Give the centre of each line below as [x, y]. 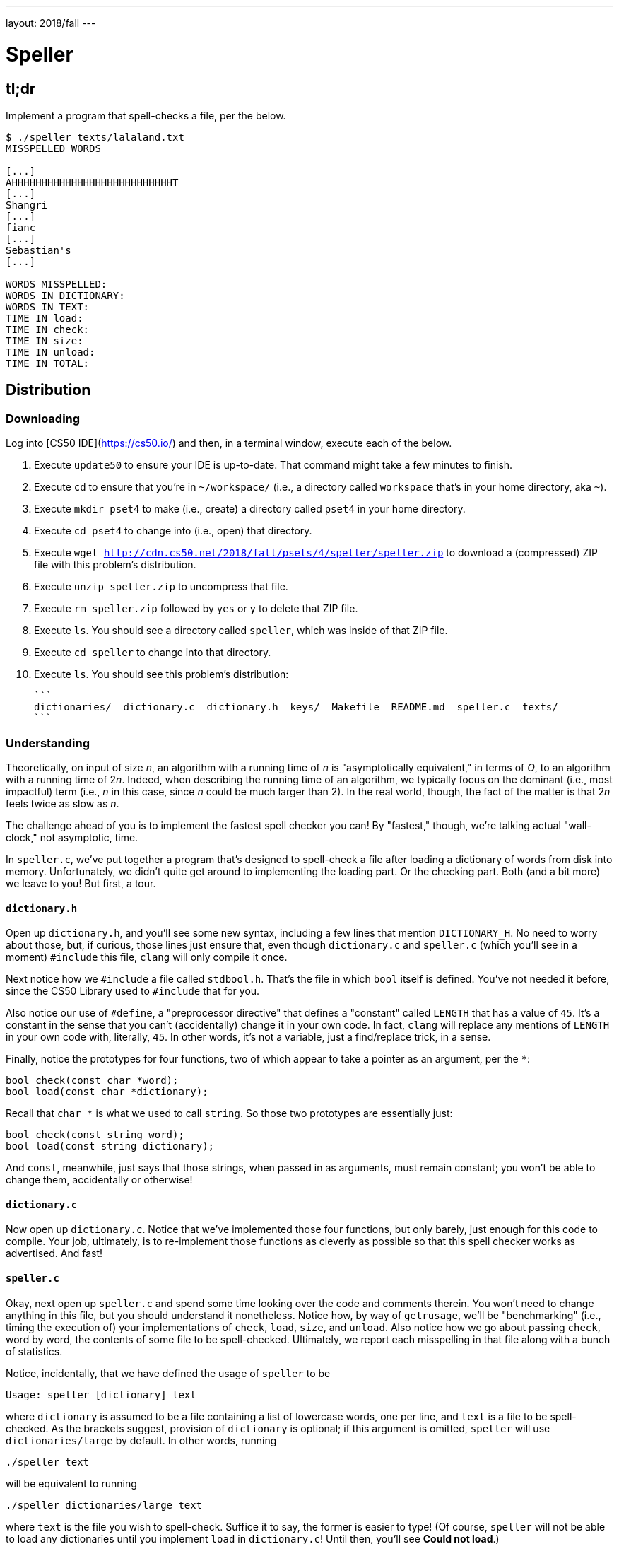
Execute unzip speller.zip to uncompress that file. [161, 587]
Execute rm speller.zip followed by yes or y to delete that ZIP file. [196, 609]
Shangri [27, 205]
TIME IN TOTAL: [48, 363]
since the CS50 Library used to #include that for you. [133, 991]
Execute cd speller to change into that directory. [153, 653]
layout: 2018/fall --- [51, 23]
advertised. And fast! [54, 1253]
